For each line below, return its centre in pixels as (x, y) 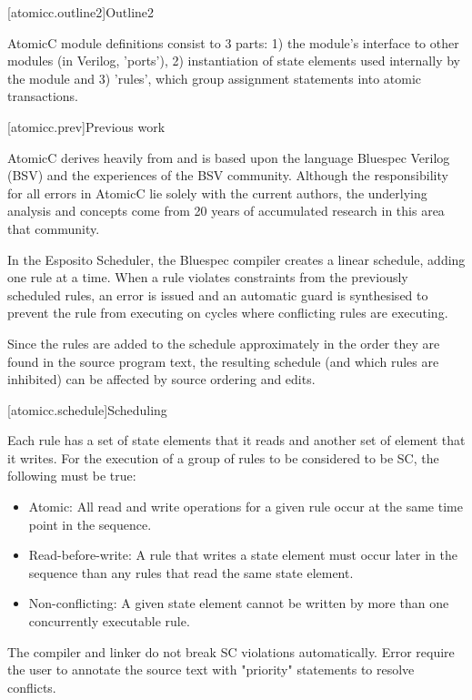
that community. (54, 228)
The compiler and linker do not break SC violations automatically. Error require (231, 651)
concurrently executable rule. (109, 621)
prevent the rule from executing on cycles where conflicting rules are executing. (228, 313)
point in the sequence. (90, 524)
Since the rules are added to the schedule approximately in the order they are (224, 343)
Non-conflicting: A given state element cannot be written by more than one (239, 603)
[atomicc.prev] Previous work (86, 126)
